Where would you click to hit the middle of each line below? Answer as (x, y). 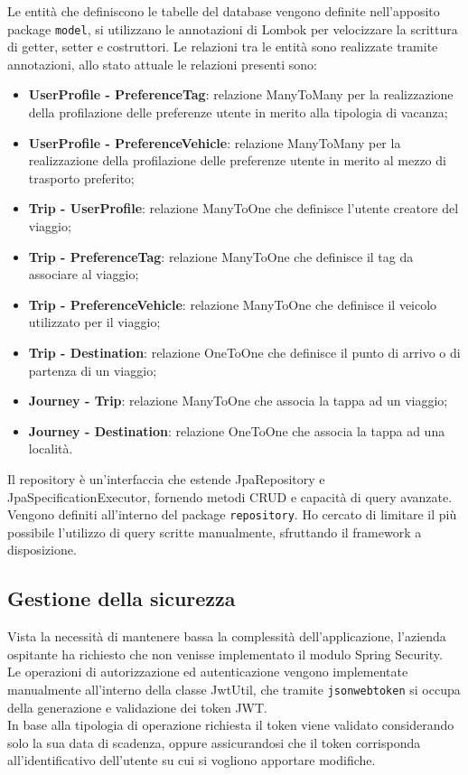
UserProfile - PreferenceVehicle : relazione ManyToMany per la (215, 142)
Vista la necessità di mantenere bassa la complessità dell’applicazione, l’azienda (227, 636)
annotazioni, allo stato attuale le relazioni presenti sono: (162, 64)
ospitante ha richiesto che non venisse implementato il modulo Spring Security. (225, 654)
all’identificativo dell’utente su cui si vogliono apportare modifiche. (192, 760)
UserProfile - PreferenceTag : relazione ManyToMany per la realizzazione (241, 94)
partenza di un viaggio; (93, 370)
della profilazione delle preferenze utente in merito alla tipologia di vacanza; (238, 112)
